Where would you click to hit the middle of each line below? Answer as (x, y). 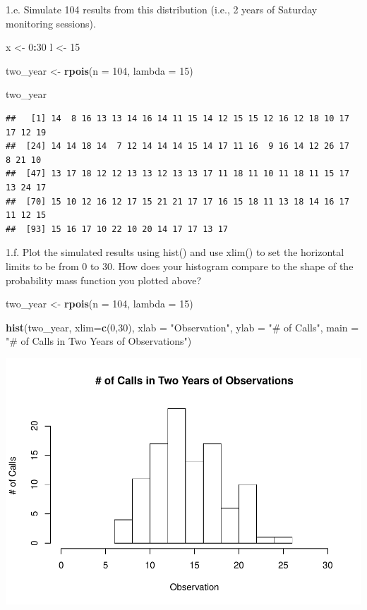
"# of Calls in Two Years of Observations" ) (99, 341)
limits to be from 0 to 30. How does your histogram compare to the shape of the (180, 266)
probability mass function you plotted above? (104, 280)
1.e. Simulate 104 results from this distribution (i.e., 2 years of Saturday (162, 9)
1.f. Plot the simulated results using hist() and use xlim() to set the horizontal (175, 252)
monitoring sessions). (51, 23)
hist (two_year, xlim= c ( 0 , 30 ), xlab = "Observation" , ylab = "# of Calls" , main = (182, 327)
